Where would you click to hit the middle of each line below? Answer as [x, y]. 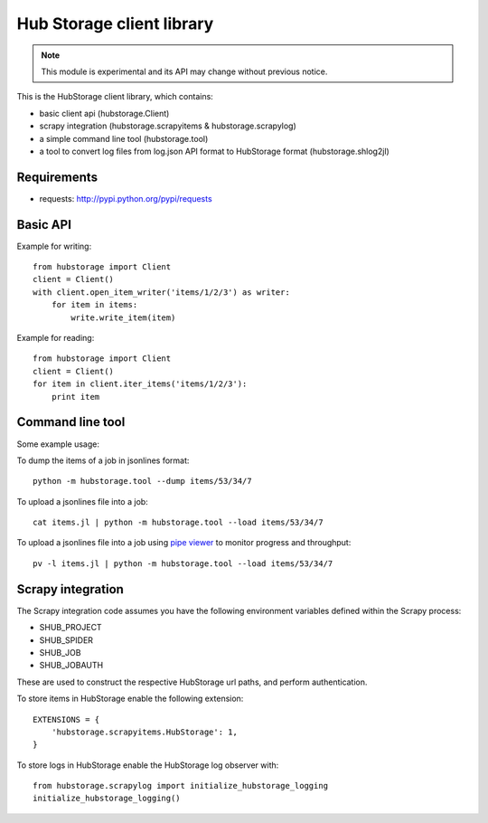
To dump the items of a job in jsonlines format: [103, 460]
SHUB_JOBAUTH [71, 666]
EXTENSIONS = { [66, 719]
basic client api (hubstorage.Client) [104, 113]
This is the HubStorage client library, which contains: [115, 97]
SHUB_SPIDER [66, 640]
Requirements [57, 177]
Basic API [44, 225]
